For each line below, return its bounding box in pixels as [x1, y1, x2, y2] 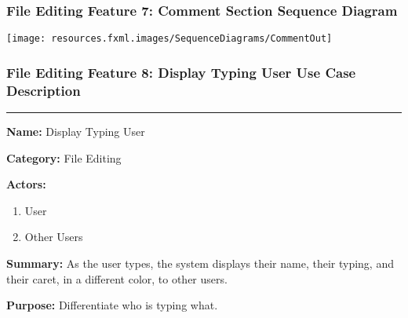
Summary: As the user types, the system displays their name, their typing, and [6, 254, 394, 271]
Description [6, 80, 81, 100]
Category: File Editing [6, 149, 122, 166]
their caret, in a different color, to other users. [6, 270, 228, 287]
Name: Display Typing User [6, 123, 145, 140]
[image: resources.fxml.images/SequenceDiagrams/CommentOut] [6, 33, 333, 45]
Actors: [6, 176, 46, 192]
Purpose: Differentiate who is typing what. [6, 297, 218, 313]
